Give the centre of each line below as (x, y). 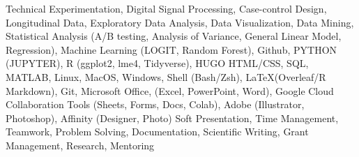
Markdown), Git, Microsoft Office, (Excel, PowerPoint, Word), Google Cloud (170, 90)
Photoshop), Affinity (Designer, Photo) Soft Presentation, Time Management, (172, 118)
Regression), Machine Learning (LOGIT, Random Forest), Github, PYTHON (171, 49)
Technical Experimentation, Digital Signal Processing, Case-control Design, (166, 8)
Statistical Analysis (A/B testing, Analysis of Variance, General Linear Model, (174, 36)
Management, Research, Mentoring (80, 145)
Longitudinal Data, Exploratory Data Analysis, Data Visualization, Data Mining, (180, 22)
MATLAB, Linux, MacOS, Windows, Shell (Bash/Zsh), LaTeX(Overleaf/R (166, 76)
